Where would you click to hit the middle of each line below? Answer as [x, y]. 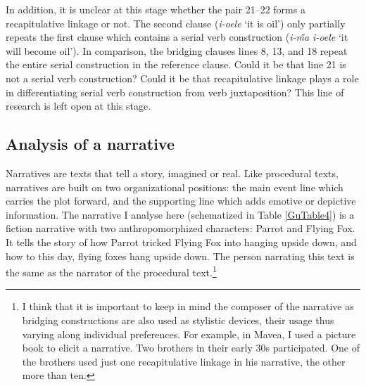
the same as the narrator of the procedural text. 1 [111, 271]
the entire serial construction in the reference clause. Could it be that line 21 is [176, 64]
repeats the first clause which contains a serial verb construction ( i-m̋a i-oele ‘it [177, 37]
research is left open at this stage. [78, 106]
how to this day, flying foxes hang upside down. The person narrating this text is [180, 256]
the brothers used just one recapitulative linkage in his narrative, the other [184, 361]
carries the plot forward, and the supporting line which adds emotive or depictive [181, 201]
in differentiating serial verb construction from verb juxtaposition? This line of [175, 92]
